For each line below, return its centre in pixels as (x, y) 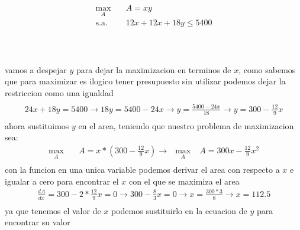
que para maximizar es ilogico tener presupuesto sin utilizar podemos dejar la (145, 81)
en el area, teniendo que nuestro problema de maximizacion (186, 125)
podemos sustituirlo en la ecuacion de (179, 210)
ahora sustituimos (37, 125)
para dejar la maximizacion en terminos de (154, 69)
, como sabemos (267, 69)
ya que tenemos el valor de (53, 210)
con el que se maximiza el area (184, 181)
